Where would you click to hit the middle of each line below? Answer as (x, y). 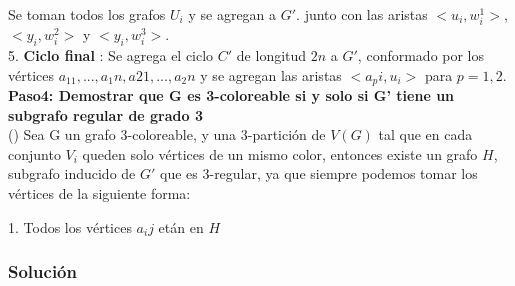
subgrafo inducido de (72, 173)
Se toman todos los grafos (87, 14)
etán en (181, 226)
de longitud (271, 54)
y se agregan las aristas (271, 74)
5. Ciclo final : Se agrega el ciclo (111, 54)
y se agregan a (232, 14)
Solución (42, 271)
